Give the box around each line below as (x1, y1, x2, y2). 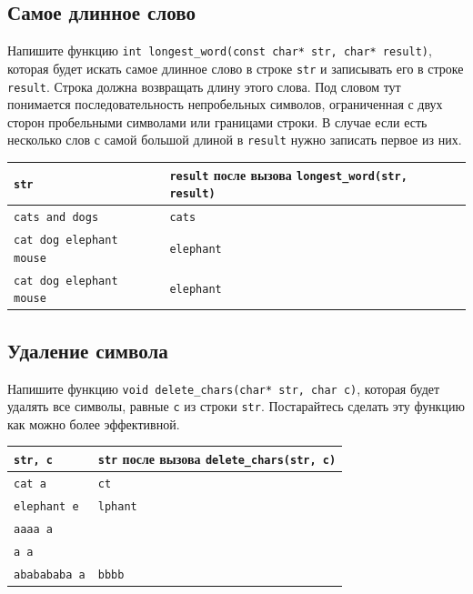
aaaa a (14, 522, 53, 536)
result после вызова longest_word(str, (169, 165, 408, 184)
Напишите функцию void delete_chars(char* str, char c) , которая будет (7, 378, 440, 398)
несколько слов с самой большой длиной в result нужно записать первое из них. (7, 130, 462, 149)
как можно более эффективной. (7, 414, 180, 433)
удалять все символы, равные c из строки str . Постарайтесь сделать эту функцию (7, 397, 465, 416)
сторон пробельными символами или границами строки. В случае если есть (7, 112, 428, 131)
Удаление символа (7, 336, 168, 364)
